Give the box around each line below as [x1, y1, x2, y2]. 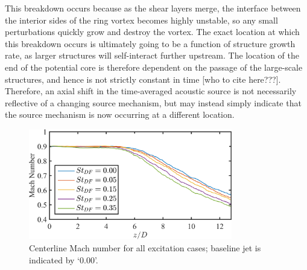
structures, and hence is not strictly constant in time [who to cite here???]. [5, 72, 281, 85]
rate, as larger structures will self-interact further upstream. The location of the [5, 49, 300, 62]
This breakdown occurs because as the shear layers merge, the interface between [5, 2, 301, 14]
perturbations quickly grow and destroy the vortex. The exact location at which [5, 25, 300, 38]
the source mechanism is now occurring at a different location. [5, 108, 235, 121]
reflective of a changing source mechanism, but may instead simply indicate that [5, 96, 302, 109]
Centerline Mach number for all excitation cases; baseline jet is [29, 241, 261, 254]
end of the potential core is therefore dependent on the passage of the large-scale [5, 60, 303, 73]
